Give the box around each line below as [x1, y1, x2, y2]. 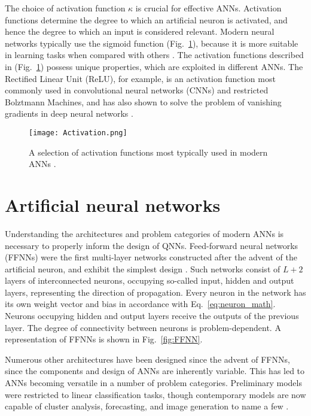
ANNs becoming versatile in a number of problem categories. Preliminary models [5, 376, 302, 389]
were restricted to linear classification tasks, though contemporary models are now [5, 388, 306, 400]
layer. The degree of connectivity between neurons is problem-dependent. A [5, 321, 281, 333]
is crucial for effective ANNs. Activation [135, 2, 282, 14]
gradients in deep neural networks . [5, 107, 133, 120]
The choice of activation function [5, 2, 126, 14]
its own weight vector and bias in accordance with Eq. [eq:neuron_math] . [5, 297, 276, 310]
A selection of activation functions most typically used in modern [29, 145, 268, 158]
